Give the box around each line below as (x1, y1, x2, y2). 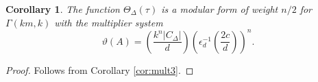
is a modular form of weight (161, 2, 278, 16)
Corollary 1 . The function (5, 2, 120, 16)
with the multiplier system (54, 15, 163, 29)
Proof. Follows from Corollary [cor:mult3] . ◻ (5, 62, 194, 77)
